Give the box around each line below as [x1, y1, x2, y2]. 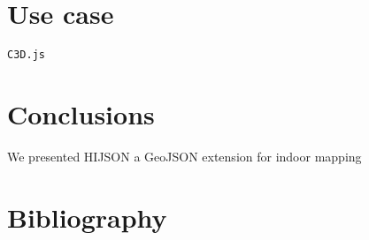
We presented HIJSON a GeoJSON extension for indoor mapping [7, 146, 362, 165]
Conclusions [7, 95, 155, 131]
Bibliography [7, 199, 167, 235]
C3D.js [7, 49, 45, 62]
